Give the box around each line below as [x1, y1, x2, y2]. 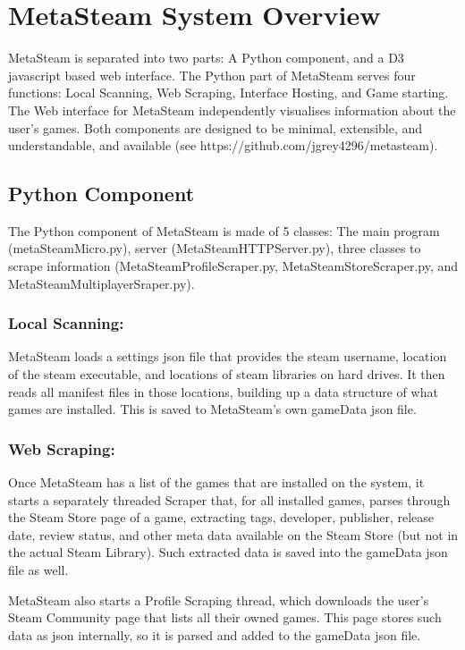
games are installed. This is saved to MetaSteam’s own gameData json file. [8, 400, 417, 418]
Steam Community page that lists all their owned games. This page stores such [8, 608, 442, 627]
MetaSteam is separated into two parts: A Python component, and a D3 [8, 48, 404, 67]
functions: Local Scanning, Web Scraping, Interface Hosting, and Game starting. [8, 83, 449, 102]
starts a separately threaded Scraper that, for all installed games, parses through [8, 490, 451, 509]
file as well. [8, 561, 69, 579]
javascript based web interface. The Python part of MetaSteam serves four [8, 65, 416, 84]
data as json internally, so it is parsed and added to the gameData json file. [8, 625, 421, 644]
